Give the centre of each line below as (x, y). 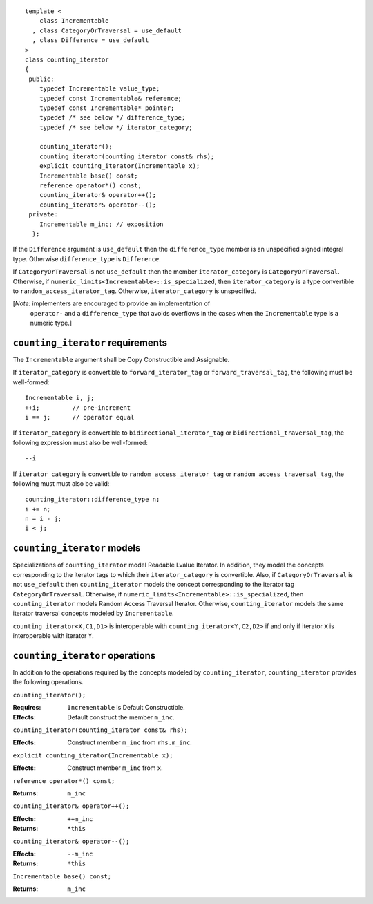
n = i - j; (44, 519)
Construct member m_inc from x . (115, 768)
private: (43, 215)
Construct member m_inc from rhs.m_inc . (130, 742)
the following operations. (48, 682)
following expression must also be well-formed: (80, 442)
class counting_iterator (67, 59)
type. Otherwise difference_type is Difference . (87, 258)
